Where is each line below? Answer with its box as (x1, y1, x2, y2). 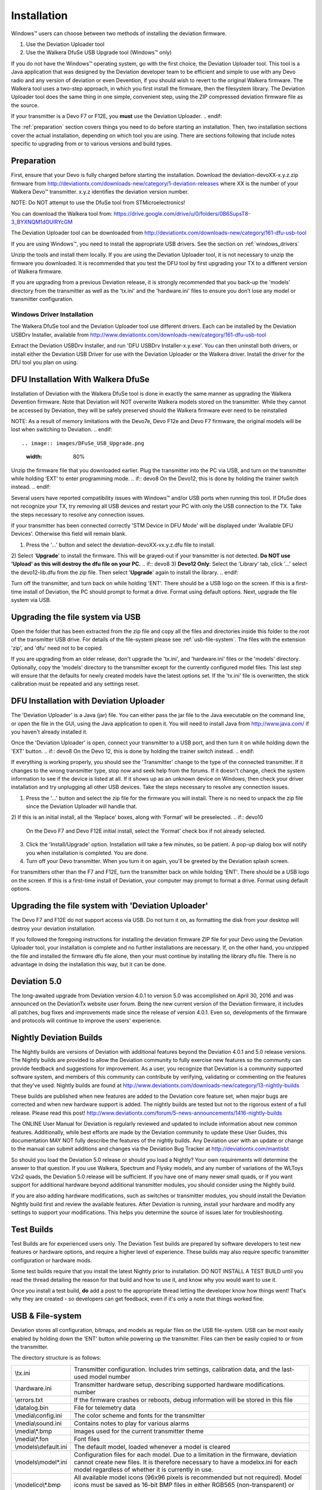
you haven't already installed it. (11, 728, 88, 735)
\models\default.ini (14, 1442, 67, 1451)
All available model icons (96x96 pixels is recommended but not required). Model (73, 1473, 302, 1481)
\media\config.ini (14, 1411, 63, 1420)
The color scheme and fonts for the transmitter (73, 1411, 206, 1420)
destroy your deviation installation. (11, 924, 96, 932)
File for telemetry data (73, 1404, 137, 1412)
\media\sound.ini (14, 1419, 62, 1427)
